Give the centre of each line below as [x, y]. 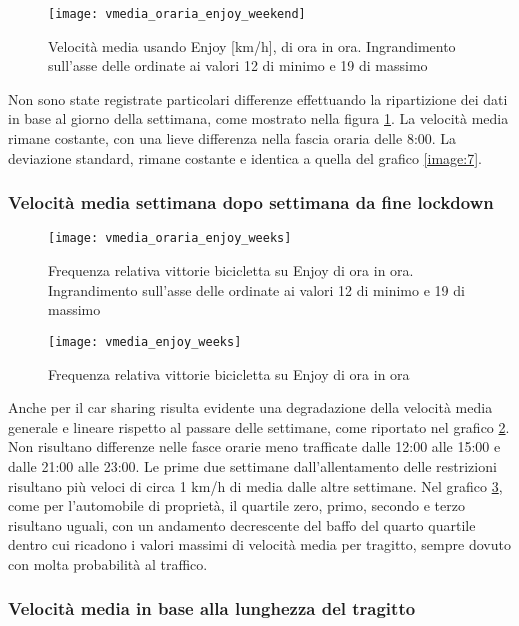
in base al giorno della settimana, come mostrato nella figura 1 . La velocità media [258, 118]
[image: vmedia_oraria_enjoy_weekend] [177, 14]
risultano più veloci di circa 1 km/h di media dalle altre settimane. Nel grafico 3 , [255, 485]
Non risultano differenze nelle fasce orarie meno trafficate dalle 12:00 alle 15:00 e [254, 446]
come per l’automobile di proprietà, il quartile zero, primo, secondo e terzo [236, 505]
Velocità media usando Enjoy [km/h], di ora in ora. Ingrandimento [252, 45]
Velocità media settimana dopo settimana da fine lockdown [251, 202]
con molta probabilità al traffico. [108, 563]
